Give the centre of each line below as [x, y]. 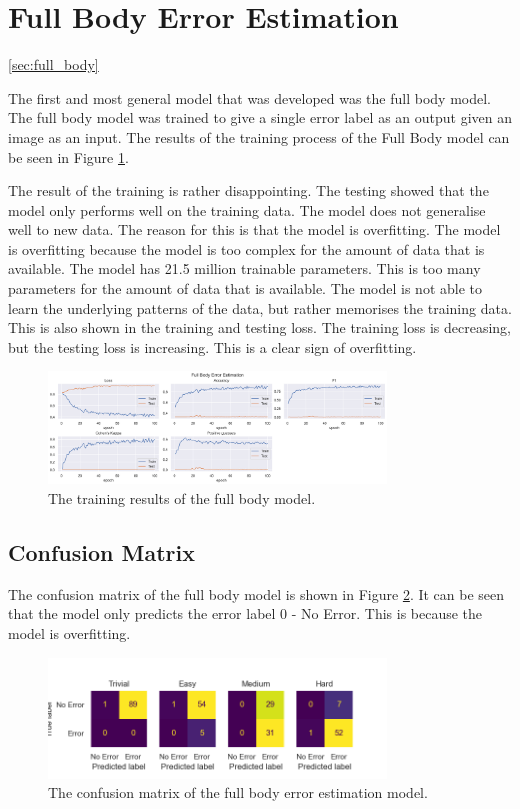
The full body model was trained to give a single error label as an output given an [260, 117]
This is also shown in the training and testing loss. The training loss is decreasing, [260, 327]
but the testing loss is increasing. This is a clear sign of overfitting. [212, 346]
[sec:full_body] [53, 64]
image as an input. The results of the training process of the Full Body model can [259, 136]
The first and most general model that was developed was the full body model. [249, 97]
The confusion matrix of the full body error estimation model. [238, 792]
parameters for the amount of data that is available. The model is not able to [245, 288]
